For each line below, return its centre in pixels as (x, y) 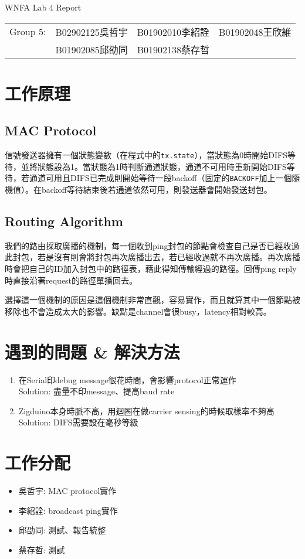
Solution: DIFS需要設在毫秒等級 (78, 422)
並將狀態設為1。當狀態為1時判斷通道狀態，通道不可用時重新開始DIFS (154, 166)
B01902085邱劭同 (91, 49)
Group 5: (28, 32)
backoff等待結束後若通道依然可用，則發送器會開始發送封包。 (157, 190)
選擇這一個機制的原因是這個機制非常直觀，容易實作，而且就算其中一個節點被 (152, 300)
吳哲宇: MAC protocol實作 (67, 491)
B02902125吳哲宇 (91, 32)
